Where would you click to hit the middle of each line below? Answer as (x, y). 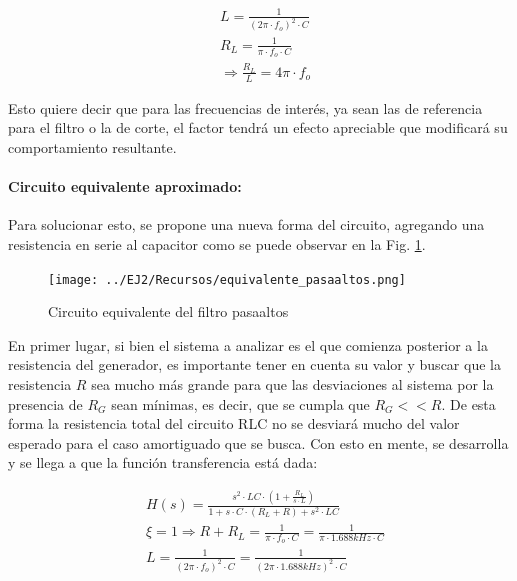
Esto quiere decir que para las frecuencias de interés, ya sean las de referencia (245, 107)
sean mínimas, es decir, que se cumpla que (240, 403)
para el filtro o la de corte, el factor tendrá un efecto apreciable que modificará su (258, 127)
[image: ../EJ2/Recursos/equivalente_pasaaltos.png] (227, 279)
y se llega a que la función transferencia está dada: (163, 462)
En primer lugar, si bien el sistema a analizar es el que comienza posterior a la (248, 344)
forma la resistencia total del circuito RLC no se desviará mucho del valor (234, 423)
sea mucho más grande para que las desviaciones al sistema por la (292, 383)
